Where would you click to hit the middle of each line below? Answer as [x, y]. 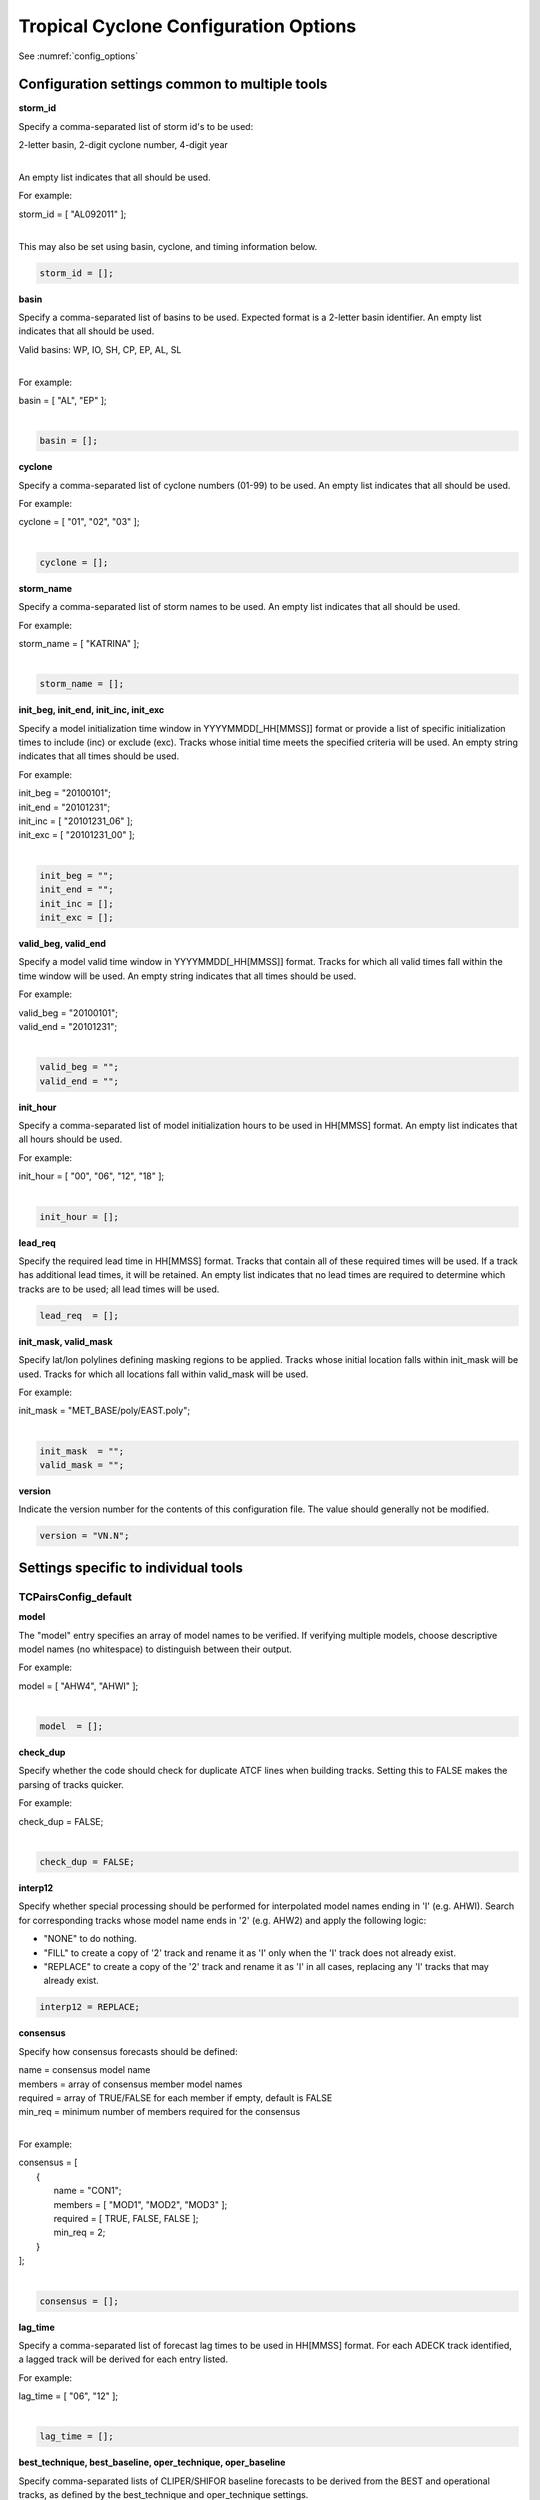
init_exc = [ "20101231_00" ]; [76, 835]
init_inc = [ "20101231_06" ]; [76, 821]
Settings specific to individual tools [131, 1567]
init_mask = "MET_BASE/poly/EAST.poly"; [104, 1411]
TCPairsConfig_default [75, 1597]
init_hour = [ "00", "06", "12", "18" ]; [91, 1176]
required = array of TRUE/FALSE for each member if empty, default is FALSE [175, 2097]
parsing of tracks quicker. [71, 1784]
